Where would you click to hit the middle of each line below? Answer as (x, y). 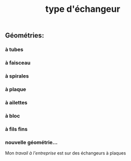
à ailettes (16, 102)
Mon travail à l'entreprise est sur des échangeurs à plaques (66, 153)
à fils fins (16, 129)
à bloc (13, 116)
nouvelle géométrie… (32, 142)
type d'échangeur (83, 9)
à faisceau (18, 63)
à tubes (14, 49)
